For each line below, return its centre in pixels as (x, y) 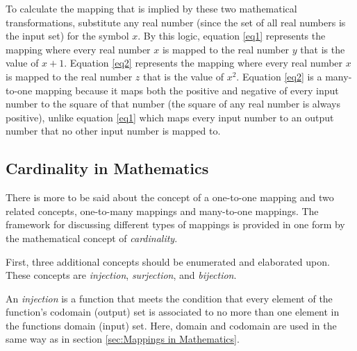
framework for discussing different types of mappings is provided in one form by (175, 224)
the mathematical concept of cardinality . (92, 238)
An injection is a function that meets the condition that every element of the (169, 298)
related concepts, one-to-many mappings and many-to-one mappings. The (162, 211)
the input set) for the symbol (67, 36)
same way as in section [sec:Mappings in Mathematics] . (123, 339)
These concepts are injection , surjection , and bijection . (121, 275)
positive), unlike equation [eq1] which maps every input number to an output (170, 117)
